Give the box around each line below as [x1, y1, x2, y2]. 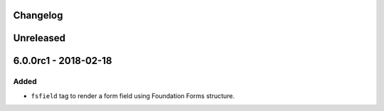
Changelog [13, 9, 63, 21]
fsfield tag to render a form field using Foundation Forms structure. [31, 91, 235, 100]
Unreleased [13, 32, 66, 44]
